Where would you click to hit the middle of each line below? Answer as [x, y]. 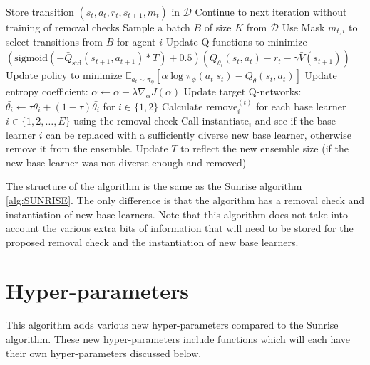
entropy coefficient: [47, 91]
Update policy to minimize [64, 75]
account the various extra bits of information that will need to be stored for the [180, 228]
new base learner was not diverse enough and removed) [126, 162]
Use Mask [303, 27]
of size [218, 27]
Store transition [40, 11]
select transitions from [55, 42]
